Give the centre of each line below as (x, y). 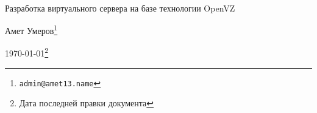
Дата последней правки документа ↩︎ (87, 103)
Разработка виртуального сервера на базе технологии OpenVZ (120, 8)
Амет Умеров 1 (31, 29)
